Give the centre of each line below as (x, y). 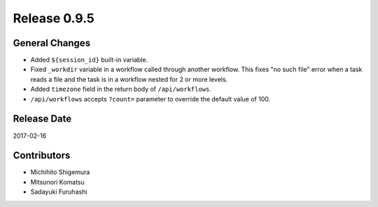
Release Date (42, 119)
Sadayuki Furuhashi (59, 192)
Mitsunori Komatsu (58, 182)
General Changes (52, 43)
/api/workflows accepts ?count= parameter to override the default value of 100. (150, 99)
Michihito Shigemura (60, 172)
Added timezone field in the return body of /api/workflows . (121, 89)
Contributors (42, 156)
